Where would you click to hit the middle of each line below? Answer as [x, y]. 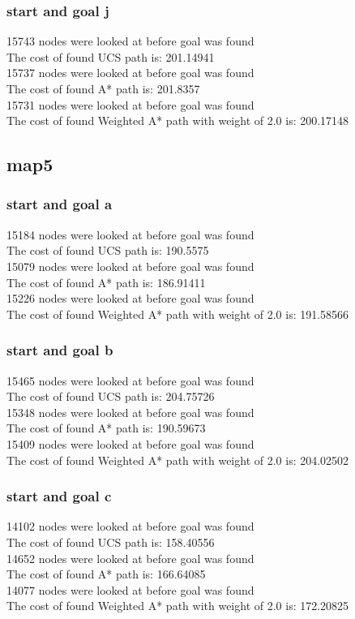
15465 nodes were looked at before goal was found [130, 380]
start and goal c [59, 496]
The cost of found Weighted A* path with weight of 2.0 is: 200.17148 [178, 120]
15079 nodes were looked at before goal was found [130, 266]
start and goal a [60, 204]
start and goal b [60, 350]
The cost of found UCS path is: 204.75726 [111, 396]
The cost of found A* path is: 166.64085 [106, 574]
